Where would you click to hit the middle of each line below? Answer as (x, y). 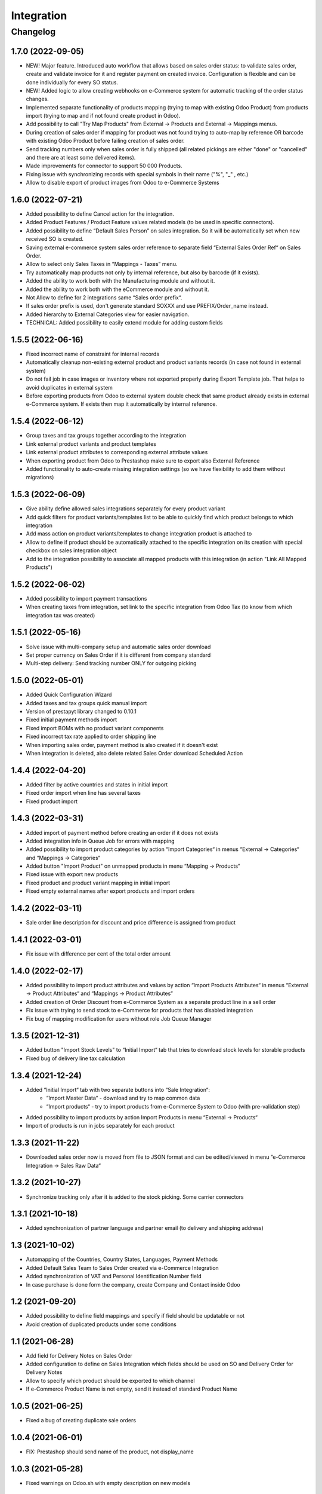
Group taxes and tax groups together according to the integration (106, 436)
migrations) (40, 477)
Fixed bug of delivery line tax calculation (75, 1058)
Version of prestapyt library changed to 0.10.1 (81, 711)
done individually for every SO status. (72, 82)
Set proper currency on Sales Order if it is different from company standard (118, 655)
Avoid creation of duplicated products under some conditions (101, 1324)
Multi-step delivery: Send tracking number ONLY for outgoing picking (111, 663)
